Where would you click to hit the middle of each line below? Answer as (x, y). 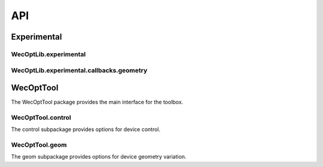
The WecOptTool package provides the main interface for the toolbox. (97, 102)
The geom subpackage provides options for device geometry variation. (99, 157)
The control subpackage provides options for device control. (86, 129)
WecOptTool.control (41, 117)
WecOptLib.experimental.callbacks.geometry (79, 70)
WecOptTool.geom (39, 145)
